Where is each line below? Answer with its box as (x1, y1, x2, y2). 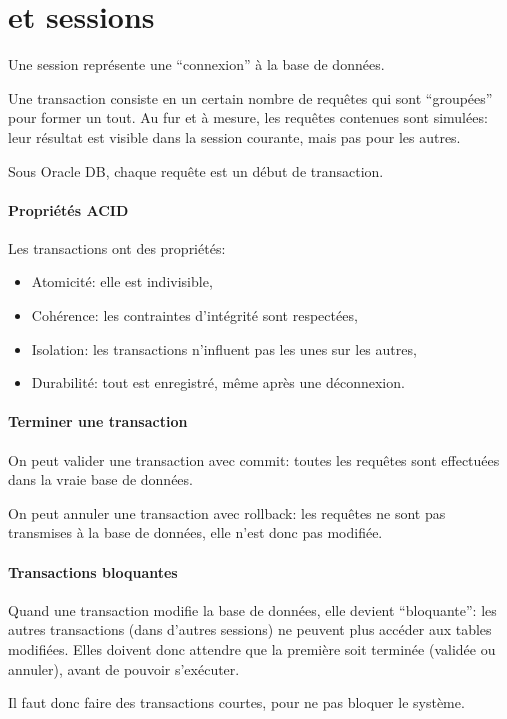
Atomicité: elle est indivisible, (31, 271, 213, 292)
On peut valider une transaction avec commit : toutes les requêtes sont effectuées (8, 449, 500, 470)
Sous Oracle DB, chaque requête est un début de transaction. (8, 160, 384, 181)
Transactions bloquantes (8, 561, 178, 582)
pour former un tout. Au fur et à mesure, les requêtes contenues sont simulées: (8, 107, 488, 128)
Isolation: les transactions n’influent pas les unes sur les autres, (31, 338, 417, 359)
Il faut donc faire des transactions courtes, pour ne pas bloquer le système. (8, 692, 465, 713)
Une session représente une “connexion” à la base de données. (8, 54, 385, 75)
